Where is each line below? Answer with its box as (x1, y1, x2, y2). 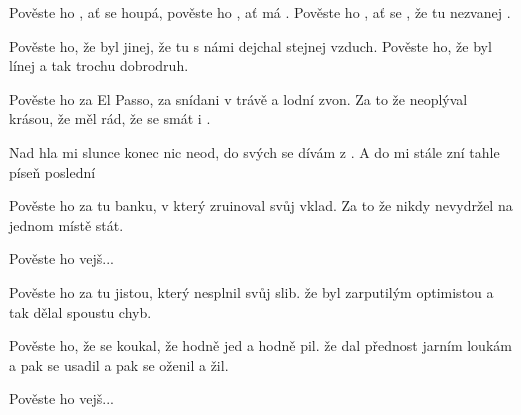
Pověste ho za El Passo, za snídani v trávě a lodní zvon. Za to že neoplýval (9, 88, 468, 109)
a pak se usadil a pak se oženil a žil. (9, 354, 229, 375)
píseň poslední (9, 161, 96, 182)
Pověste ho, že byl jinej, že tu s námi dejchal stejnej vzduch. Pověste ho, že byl (9, 35, 492, 56)
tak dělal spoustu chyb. (9, 301, 152, 322)
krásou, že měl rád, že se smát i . (9, 108, 211, 129)
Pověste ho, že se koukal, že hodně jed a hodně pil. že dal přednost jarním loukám (9, 335, 512, 356)
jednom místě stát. (9, 214, 124, 235)
